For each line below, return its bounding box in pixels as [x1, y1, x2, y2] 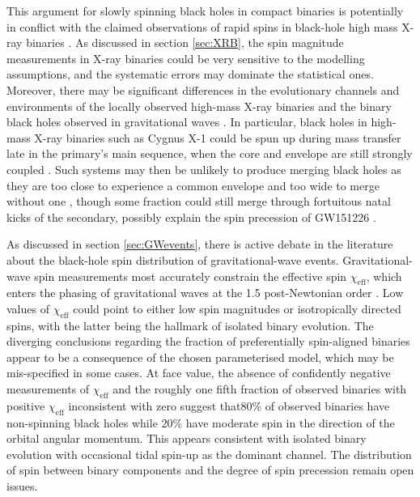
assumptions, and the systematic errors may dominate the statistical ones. [6, 66, 374, 83]
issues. [6, 478, 38, 495]
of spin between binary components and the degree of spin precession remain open [6, 461, 414, 478]
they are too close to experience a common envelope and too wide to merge [6, 176, 380, 193]
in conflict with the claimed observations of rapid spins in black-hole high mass [6, 18, 398, 35]
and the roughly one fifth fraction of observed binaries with [112, 380, 407, 397]
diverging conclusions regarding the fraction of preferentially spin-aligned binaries [6, 333, 410, 350]
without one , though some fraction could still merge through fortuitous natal [6, 193, 391, 210]
